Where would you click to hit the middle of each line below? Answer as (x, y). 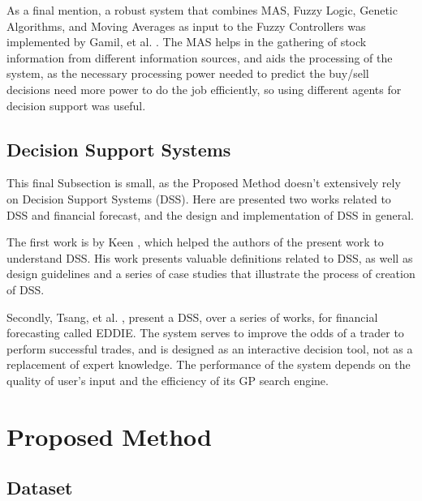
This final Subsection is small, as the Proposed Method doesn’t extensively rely (204, 183)
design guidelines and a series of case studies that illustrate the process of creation (211, 274)
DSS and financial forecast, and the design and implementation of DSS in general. (210, 214)
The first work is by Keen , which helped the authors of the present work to (195, 242)
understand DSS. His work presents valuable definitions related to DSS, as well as (210, 257)
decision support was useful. (76, 105)
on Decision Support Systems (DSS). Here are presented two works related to (199, 198)
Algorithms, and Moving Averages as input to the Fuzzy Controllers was (186, 26)
